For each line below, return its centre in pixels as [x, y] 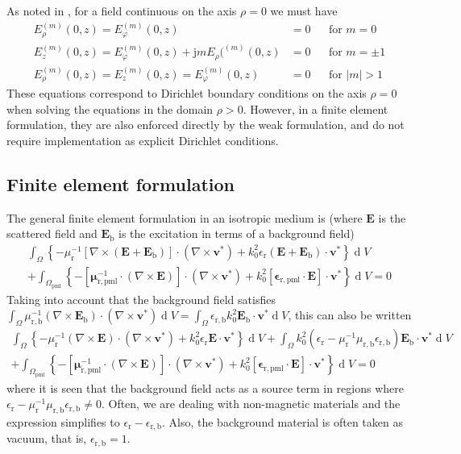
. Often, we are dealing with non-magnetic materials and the [251, 404]
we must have [304, 10]
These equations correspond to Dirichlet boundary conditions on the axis [187, 93]
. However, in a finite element [316, 108]
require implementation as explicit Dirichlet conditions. [143, 140]
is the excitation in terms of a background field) [237, 233]
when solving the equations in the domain [110, 108]
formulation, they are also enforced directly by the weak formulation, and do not [206, 125]
